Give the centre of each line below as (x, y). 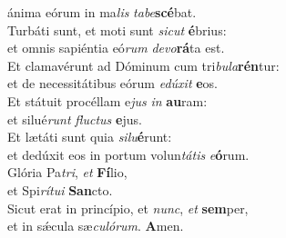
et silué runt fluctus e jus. (75, 119)
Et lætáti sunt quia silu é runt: (90, 137)
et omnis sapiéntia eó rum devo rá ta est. (116, 48)
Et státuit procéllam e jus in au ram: (107, 100)
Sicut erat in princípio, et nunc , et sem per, (128, 208)
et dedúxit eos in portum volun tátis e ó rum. (128, 154)
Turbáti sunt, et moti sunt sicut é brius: (117, 30)
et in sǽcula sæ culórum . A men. (96, 226)
